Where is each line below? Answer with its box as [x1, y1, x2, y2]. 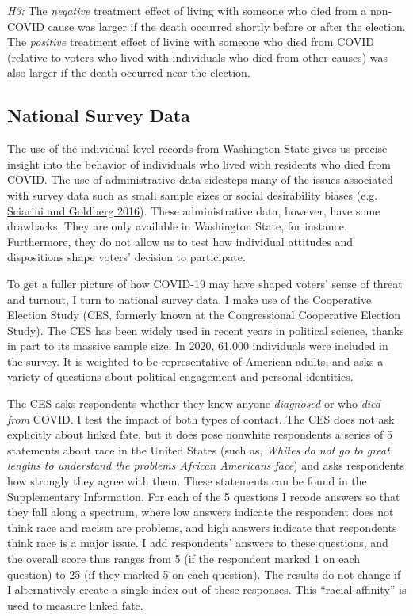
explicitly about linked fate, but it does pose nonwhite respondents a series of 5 [7, 426, 392, 443]
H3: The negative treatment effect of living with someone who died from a [7, 2, 367, 18]
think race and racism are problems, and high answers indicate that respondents [7, 519, 397, 535]
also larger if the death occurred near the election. [7, 64, 250, 81]
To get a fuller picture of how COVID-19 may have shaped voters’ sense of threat [7, 275, 403, 291]
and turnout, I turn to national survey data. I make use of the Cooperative [7, 291, 372, 307]
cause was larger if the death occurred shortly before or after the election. [48, 17, 406, 34]
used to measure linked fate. [7, 596, 143, 613]
